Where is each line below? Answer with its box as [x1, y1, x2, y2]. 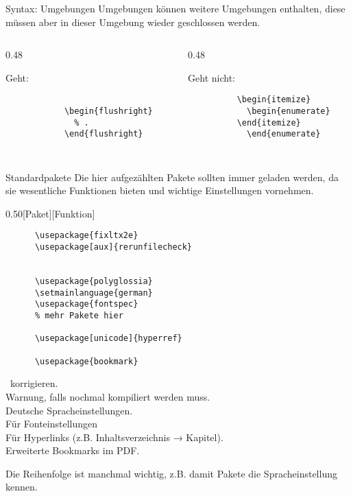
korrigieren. [10, 376, 58, 390]
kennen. [5, 480, 38, 494]
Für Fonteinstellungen [5, 416, 98, 431]
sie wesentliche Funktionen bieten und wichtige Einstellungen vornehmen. [5, 183, 314, 198]
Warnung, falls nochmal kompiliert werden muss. [5, 389, 210, 403]
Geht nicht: [188, 70, 236, 84]
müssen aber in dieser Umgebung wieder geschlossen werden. [5, 14, 261, 29]
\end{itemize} [237, 117, 301, 128]
